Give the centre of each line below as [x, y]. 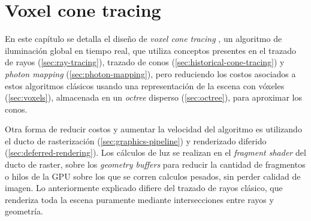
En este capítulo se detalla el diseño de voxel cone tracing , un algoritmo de [144, 39]
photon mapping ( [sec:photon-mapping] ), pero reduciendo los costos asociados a [150, 73]
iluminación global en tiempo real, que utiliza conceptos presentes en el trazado [151, 50]
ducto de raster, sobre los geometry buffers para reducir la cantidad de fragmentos [155, 164]
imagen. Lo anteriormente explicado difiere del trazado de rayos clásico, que [144, 188]
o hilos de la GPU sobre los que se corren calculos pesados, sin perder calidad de [153, 176]
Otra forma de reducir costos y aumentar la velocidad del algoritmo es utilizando [153, 129]
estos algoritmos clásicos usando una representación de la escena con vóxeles [145, 85]
